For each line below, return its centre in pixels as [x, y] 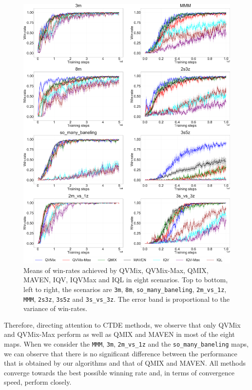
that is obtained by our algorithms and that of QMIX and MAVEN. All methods [125, 363]
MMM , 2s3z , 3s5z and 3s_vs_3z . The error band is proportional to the [126, 299]
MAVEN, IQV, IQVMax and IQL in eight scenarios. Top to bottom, [126, 280]
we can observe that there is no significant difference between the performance [121, 353]
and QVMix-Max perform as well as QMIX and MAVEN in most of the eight [119, 334]
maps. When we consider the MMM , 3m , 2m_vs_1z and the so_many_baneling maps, [126, 343]
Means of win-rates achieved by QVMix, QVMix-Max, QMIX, [116, 270]
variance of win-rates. [55, 308]
